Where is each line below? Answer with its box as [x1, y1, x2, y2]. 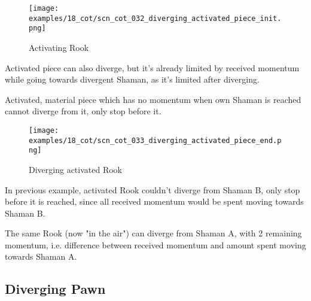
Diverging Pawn [5, 279, 106, 298]
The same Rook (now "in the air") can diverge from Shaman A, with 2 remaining [5, 227, 302, 239]
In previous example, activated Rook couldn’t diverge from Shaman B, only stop [5, 183, 300, 196]
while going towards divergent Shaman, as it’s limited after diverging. [5, 73, 260, 86]
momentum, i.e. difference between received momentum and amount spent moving [5, 238, 306, 251]
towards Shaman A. [5, 250, 77, 263]
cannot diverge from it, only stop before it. [5, 105, 161, 117]
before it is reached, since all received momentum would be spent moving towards [5, 195, 304, 208]
